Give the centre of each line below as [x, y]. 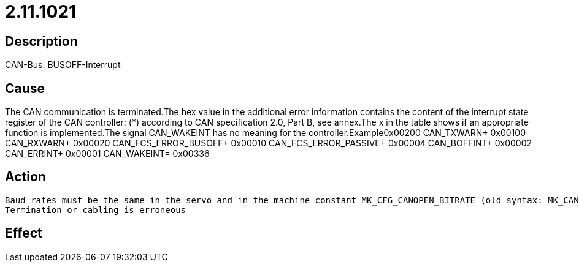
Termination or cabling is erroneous [96, 210]
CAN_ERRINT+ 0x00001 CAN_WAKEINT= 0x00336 [107, 154]
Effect [24, 233]
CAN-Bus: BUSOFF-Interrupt [63, 65]
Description [41, 41]
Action [25, 177]
